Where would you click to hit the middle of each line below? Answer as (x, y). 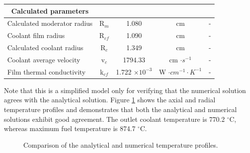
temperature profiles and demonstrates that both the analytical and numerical (120, 109)
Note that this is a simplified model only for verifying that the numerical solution (125, 90)
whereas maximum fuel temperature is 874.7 (70, 128)
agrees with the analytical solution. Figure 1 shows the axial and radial (110, 100)
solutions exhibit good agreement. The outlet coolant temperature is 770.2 (114, 119)
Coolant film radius (36, 35)
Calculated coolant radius (45, 48)
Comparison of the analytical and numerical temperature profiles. (121, 144)
